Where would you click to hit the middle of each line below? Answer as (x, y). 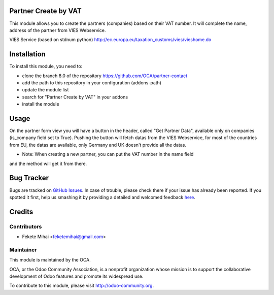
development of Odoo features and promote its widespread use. (76, 276)
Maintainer (23, 250)
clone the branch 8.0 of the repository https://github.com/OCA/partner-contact (105, 76)
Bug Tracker (29, 178)
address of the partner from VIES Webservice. (58, 30)
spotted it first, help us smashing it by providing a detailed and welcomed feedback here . (102, 197)
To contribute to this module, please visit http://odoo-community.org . (82, 286)
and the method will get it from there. (48, 163)
